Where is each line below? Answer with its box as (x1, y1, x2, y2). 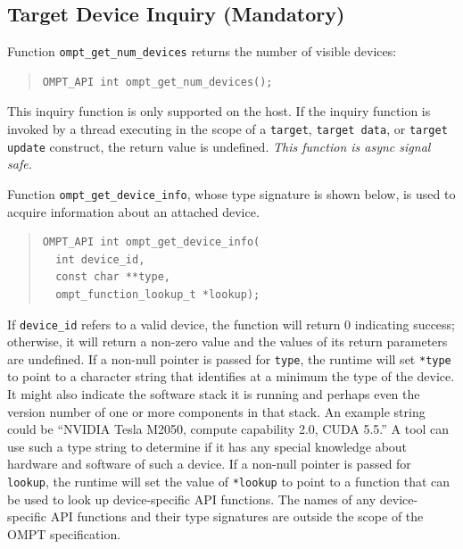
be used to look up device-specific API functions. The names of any (7, 489, 376, 508)
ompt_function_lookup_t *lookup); (55, 287, 260, 301)
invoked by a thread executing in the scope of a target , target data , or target (7, 120, 448, 138)
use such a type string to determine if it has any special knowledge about (7, 437, 408, 455)
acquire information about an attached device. (7, 202, 260, 220)
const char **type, (55, 270, 170, 284)
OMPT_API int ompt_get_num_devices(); (42, 75, 273, 88)
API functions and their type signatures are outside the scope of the (50, 507, 424, 526)
